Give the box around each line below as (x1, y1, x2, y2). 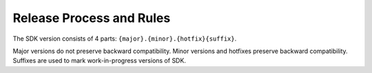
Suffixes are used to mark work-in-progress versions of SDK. (12, 56, 186, 65)
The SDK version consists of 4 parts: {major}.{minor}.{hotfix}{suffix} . (12, 34, 237, 43)
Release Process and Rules (12, 10, 171, 25)
